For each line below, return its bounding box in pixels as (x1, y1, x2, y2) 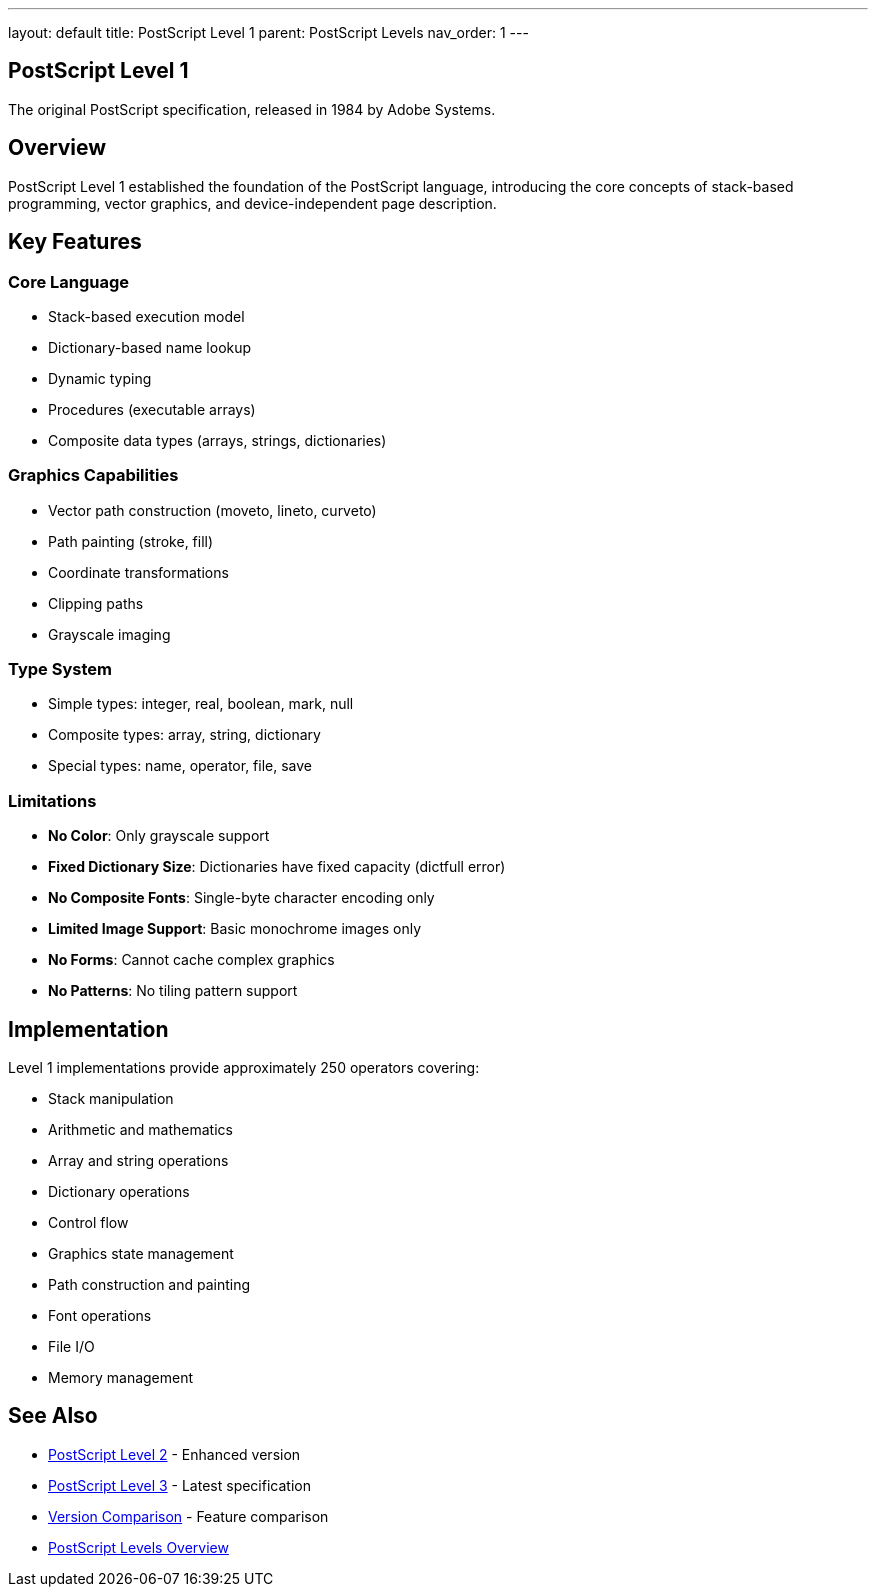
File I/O (48, 1338, 95, 1355)
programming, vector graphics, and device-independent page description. (8, 194, 497, 212)
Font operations (48, 1307, 152, 1324)
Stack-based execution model (48, 307, 245, 325)
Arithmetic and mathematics (48, 1121, 233, 1138)
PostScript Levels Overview (48, 1538, 229, 1556)
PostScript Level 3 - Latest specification (48, 1476, 311, 1494)
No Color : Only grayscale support (48, 827, 270, 845)
